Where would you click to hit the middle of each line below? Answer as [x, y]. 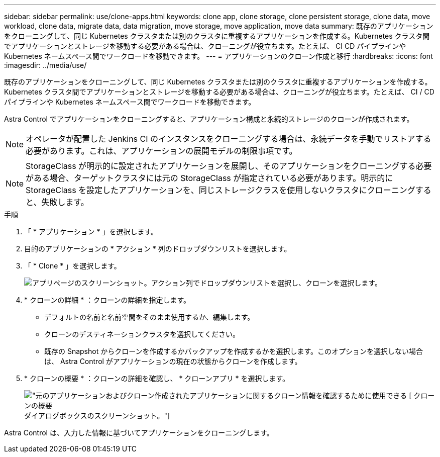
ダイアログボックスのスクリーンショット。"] [97, 416]
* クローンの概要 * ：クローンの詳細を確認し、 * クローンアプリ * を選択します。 [157, 378]
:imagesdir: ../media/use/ [45, 65]
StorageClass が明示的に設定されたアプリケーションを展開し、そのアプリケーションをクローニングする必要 [229, 166]
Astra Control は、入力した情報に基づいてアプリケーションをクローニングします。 [139, 433]
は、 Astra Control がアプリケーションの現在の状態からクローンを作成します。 [173, 361]
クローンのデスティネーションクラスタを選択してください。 [142, 334]
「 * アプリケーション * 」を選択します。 [91, 232]
